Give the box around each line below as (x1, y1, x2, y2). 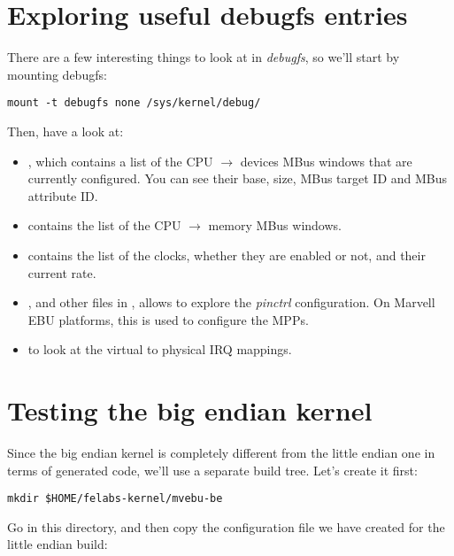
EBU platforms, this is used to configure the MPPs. (27, 310, 309, 328)
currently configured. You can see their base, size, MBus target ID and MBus (27, 169, 448, 188)
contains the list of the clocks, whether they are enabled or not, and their (27, 245, 426, 264)
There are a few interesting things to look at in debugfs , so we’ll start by (7, 48, 400, 66)
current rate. (27, 263, 96, 282)
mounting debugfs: (7, 65, 107, 83)
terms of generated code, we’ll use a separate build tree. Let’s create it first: (7, 460, 418, 479)
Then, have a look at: (7, 121, 124, 140)
